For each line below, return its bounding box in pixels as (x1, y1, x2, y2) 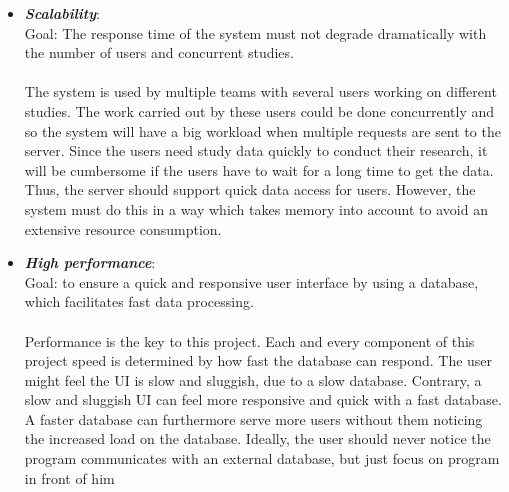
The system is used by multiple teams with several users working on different (24, 81, 497, 102)
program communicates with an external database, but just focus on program (24, 448, 500, 469)
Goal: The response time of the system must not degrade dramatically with (24, 22, 487, 43)
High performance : (24, 252, 156, 273)
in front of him (24, 467, 115, 488)
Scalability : (24, 3, 100, 23)
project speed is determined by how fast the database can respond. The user (24, 350, 493, 371)
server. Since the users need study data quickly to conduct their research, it (24, 140, 488, 161)
